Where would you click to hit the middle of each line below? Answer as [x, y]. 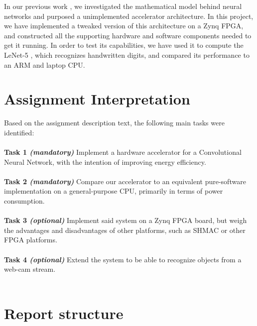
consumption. [24, 201]
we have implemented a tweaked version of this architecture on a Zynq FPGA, [124, 26]
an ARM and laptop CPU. [45, 64]
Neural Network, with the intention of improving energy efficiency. [105, 162]
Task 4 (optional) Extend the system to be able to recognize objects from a [123, 259]
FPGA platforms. [31, 240]
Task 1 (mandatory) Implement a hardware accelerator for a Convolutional [123, 152]
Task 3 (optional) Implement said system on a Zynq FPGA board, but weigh [126, 220]
